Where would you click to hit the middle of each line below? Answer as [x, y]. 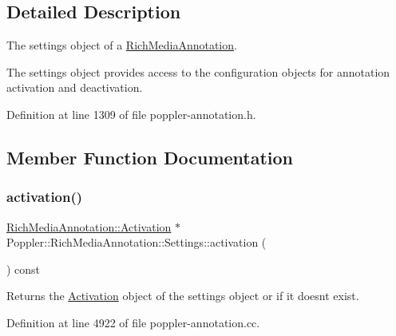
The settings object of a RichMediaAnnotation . [122, 45]
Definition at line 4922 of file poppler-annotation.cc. [133, 322]
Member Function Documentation [150, 157]
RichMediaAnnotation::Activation [89, 226]
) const [24, 269]
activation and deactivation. [75, 87]
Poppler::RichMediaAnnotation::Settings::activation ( [137, 242]
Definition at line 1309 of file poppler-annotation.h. [131, 114]
